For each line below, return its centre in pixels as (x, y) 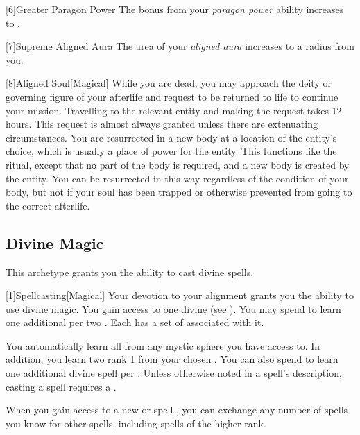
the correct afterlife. (48, 205)
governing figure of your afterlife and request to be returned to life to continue (172, 96)
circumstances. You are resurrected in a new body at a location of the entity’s (171, 137)
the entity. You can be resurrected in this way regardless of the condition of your (177, 178)
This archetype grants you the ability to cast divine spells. (130, 272)
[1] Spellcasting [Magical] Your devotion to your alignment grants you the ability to (180, 295)
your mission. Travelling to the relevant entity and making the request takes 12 (174, 110)
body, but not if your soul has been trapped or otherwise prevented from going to (179, 192)
